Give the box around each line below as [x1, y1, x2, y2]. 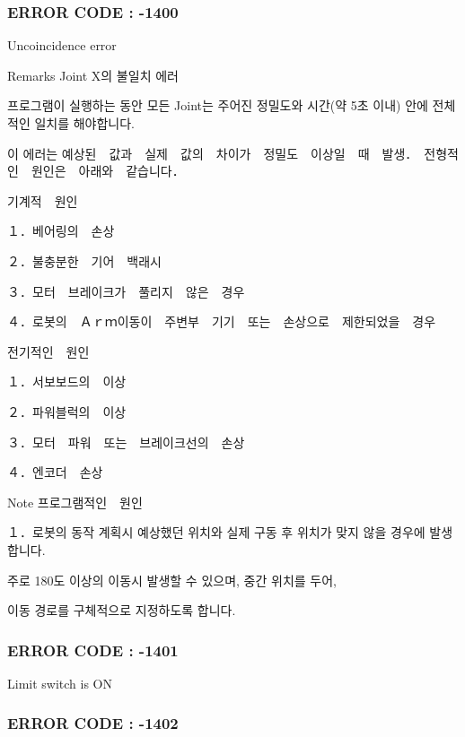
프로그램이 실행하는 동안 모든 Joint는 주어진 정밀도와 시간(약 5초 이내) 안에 [7, 96, 428, 115]
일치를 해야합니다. [34, 114, 136, 132]
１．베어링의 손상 [7, 221, 115, 240]
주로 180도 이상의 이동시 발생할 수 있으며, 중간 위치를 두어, [7, 570, 337, 589]
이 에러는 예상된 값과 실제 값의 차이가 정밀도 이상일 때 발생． [7, 143, 412, 162]
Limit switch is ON [7, 673, 112, 692]
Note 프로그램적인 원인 [7, 492, 143, 511]
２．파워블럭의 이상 [7, 402, 127, 421]
